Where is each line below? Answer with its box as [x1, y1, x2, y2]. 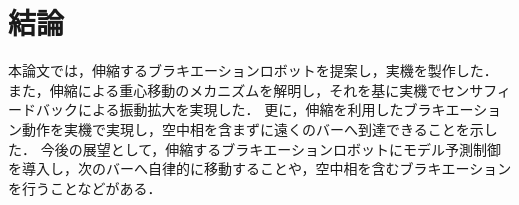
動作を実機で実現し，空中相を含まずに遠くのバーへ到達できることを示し [21, 118, 498, 139]
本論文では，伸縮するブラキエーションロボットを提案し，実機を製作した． [8, 60, 498, 81]
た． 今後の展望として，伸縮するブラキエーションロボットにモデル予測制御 [8, 138, 501, 159]
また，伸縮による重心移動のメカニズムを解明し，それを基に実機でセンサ [8, 79, 484, 100]
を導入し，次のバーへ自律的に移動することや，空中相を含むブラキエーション [8, 158, 512, 179]
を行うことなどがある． [8, 177, 162, 198]
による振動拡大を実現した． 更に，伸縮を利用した [77, 99, 404, 120]
